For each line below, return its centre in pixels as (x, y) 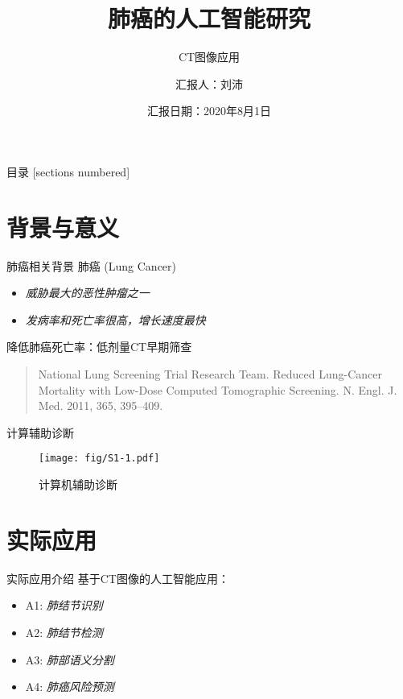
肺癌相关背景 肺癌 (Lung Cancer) (92, 265)
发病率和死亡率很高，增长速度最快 (115, 319)
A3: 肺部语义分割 (70, 659)
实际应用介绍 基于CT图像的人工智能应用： (118, 578)
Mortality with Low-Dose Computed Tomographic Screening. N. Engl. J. (218, 389)
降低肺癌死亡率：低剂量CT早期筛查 (99, 347)
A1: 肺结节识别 (64, 605)
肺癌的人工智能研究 (209, 18)
